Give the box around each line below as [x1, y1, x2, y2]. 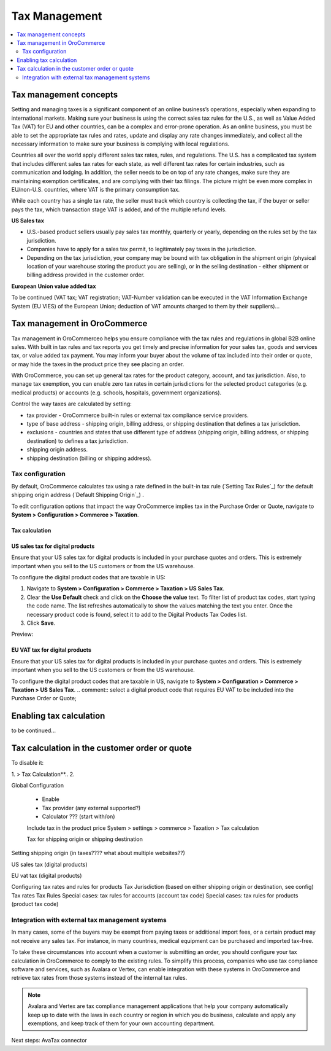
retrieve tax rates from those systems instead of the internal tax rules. [11, 974, 188, 982]
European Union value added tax [11, 283, 96, 290]
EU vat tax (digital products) [11, 872, 82, 880]
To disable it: [11, 759, 44, 767]
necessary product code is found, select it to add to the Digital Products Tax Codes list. [26, 611, 248, 618]
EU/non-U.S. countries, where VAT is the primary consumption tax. [11, 186, 180, 193]
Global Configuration [11, 781, 64, 789]
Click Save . [26, 619, 56, 627]
